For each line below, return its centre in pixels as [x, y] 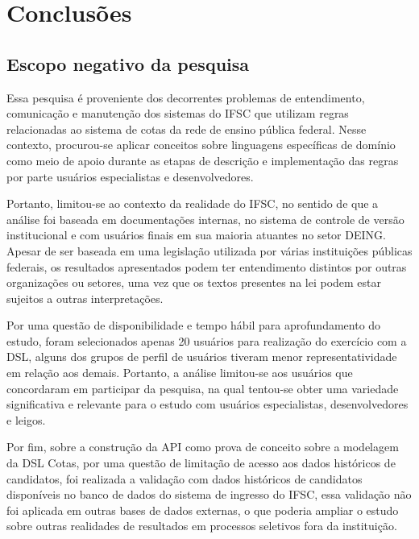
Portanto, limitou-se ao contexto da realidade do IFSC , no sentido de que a [193, 203]
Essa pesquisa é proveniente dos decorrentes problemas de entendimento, [186, 97]
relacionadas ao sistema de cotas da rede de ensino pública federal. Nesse [187, 129]
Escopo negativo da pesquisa [128, 63]
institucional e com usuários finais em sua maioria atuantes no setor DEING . [196, 235]
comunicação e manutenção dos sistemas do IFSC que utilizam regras [178, 113]
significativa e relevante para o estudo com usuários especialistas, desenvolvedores [207, 404]
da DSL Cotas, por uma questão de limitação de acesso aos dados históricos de [201, 463]
